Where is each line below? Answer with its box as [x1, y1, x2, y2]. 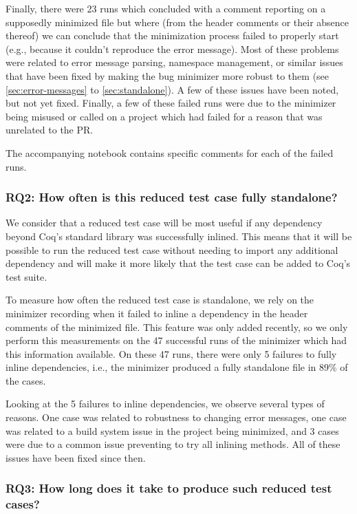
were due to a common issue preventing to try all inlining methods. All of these [6, 437, 340, 451]
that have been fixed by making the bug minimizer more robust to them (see [6, 68, 329, 83]
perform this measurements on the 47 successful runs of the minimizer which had [6, 333, 347, 347]
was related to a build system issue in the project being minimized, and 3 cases [6, 423, 339, 438]
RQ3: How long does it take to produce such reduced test [6, 480, 332, 497]
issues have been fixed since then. [6, 450, 146, 464]
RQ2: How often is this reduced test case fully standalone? [6, 189, 338, 206]
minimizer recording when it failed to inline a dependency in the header [6, 306, 308, 320]
